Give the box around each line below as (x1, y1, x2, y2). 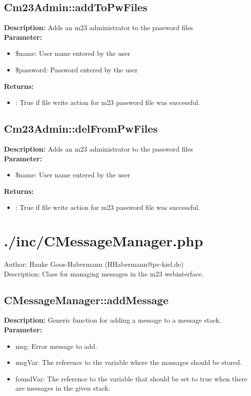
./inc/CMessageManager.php (4, 231, 203, 251)
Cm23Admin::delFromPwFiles (4, 121, 158, 136)
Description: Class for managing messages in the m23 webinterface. (4, 268, 204, 278)
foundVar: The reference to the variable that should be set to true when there (15, 373, 248, 383)
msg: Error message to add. (15, 341, 97, 351)
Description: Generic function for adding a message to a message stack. (4, 315, 221, 325)
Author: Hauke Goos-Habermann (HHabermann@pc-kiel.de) (4, 259, 184, 269)
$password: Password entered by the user (15, 64, 138, 74)
